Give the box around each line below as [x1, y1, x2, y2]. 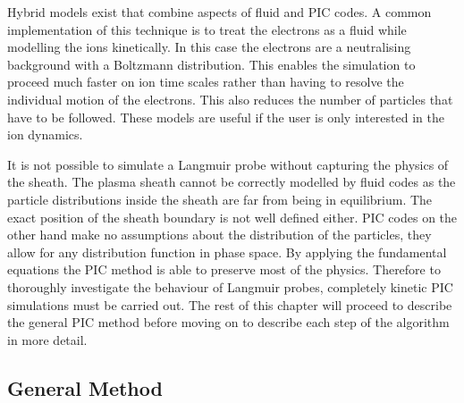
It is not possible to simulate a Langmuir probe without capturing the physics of [7, 155, 449, 173]
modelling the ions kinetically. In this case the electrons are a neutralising [7, 38, 411, 56]
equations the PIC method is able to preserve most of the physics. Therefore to [7, 260, 441, 279]
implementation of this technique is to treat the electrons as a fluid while [7, 20, 407, 38]
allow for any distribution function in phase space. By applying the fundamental [7, 242, 447, 261]
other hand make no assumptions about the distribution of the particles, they [7, 225, 432, 244]
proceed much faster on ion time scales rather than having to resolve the [7, 72, 404, 91]
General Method [7, 374, 163, 401]
